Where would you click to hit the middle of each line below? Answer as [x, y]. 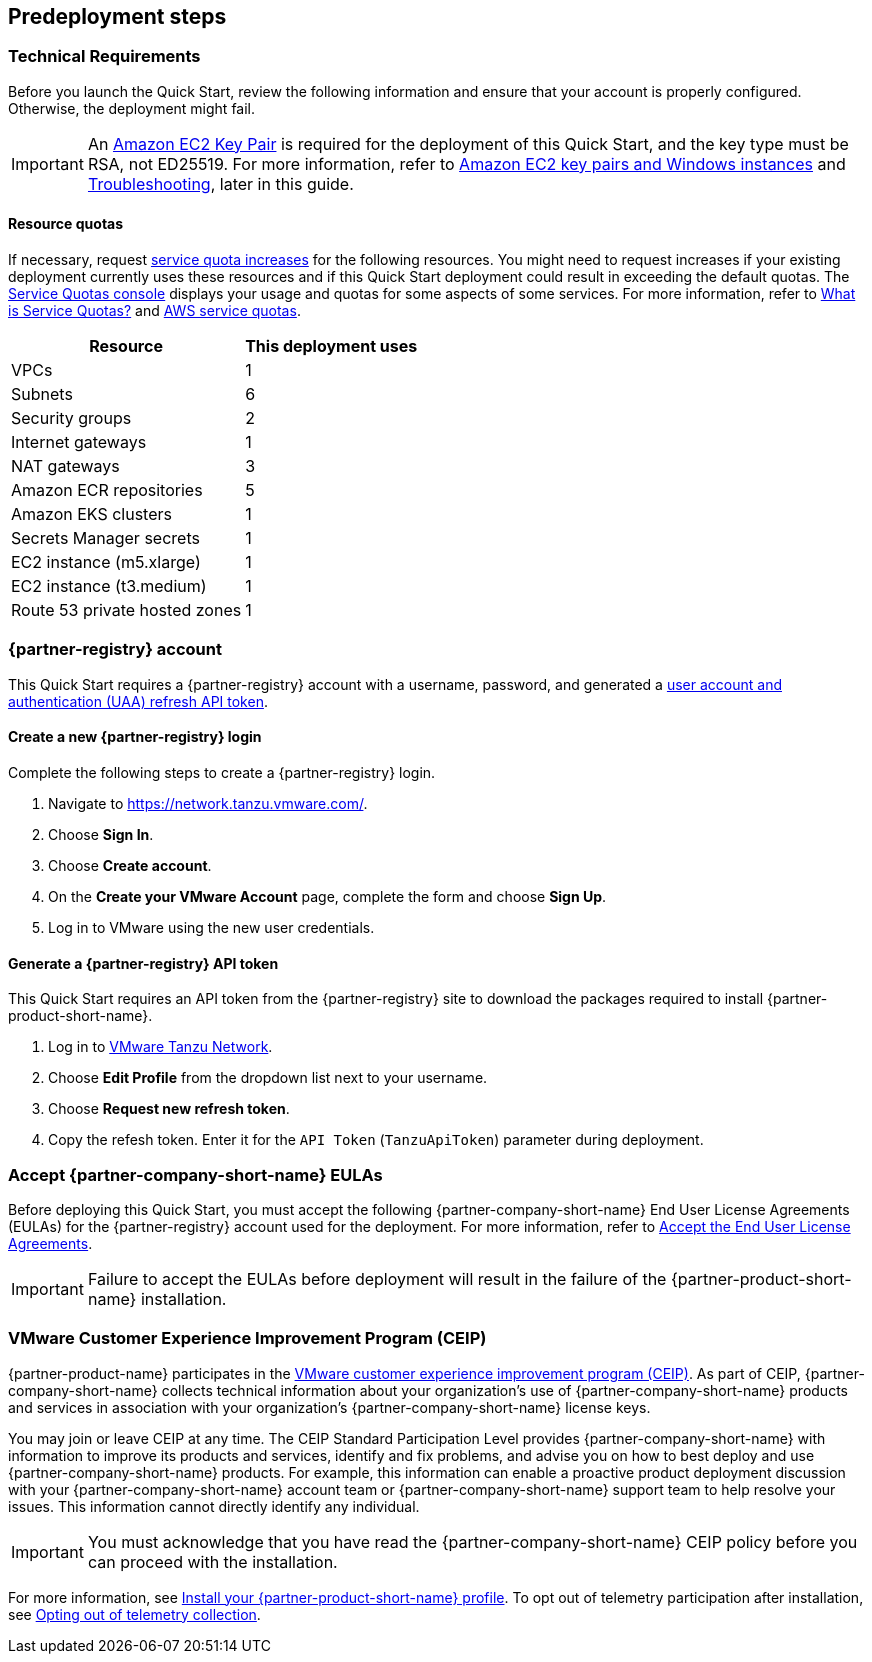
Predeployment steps [117, 16]
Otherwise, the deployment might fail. [132, 108]
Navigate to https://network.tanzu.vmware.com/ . [208, 803]
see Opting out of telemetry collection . [134, 1614]
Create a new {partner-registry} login [135, 737]
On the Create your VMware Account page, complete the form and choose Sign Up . [327, 896]
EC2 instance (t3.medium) [109, 586]
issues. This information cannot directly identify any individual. [214, 1506]
